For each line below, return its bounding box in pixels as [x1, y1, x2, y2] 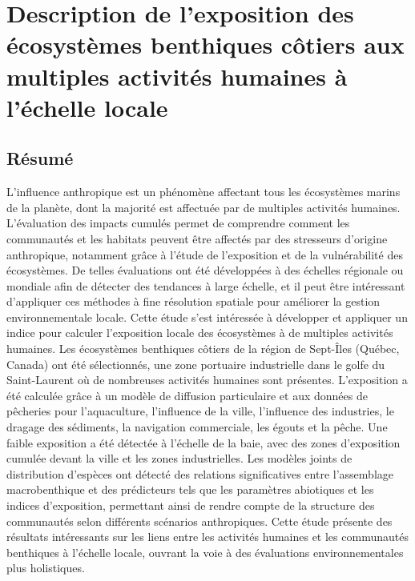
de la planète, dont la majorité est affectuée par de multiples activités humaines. [6, 198, 401, 215]
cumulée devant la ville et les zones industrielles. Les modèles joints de [6, 450, 353, 467]
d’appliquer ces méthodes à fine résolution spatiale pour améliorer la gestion [6, 293, 381, 310]
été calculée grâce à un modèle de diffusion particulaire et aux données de [6, 387, 368, 403]
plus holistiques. [6, 559, 85, 576]
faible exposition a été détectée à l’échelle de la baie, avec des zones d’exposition [6, 434, 401, 451]
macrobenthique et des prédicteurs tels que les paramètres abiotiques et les [6, 481, 374, 498]
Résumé [6, 146, 74, 170]
